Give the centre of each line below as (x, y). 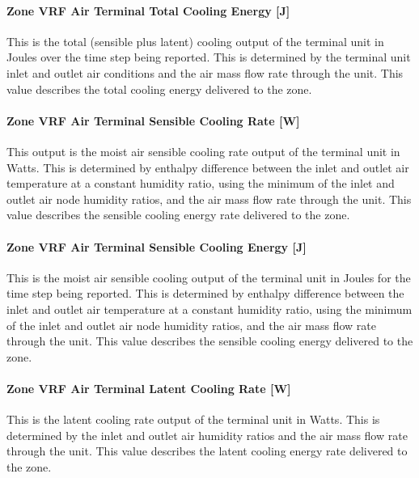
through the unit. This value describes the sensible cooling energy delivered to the (210, 341)
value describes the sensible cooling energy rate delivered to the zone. (178, 215)
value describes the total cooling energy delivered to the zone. (159, 89)
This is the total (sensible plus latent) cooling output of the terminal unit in (195, 41)
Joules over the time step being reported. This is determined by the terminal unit (209, 57)
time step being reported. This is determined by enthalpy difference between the (205, 293)
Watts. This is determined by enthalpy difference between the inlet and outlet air (208, 167)
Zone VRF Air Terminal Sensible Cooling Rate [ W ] (153, 120)
